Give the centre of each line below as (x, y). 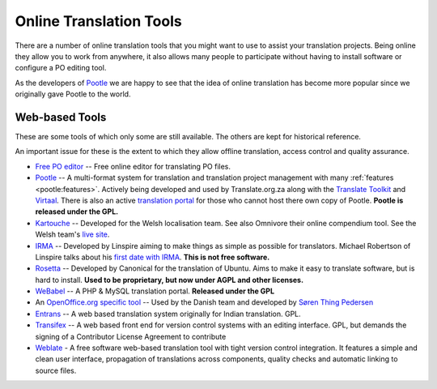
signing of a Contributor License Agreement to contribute (131, 336)
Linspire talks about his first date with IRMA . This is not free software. (153, 257)
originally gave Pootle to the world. (73, 94)
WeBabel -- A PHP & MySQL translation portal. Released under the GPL (155, 291)
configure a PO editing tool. (61, 68)
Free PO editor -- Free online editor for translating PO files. (133, 166)
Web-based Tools (61, 117)
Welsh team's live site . (72, 234)
